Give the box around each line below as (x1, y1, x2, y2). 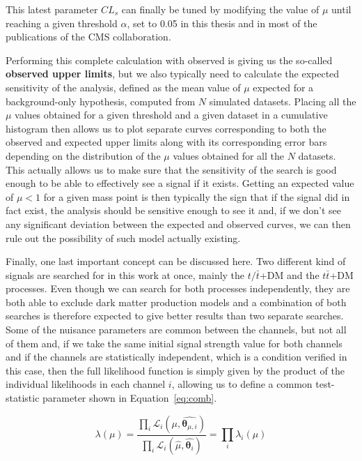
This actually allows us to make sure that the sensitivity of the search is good (6, 162, 337, 176)
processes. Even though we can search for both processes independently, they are (6, 281, 350, 296)
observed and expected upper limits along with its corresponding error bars (6, 135, 327, 149)
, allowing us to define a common (171, 377, 313, 391)
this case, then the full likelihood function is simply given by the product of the (6, 363, 345, 377)
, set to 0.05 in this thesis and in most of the (127, 15, 317, 30)
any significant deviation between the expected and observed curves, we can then (6, 216, 351, 231)
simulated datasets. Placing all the (209, 93, 356, 108)
